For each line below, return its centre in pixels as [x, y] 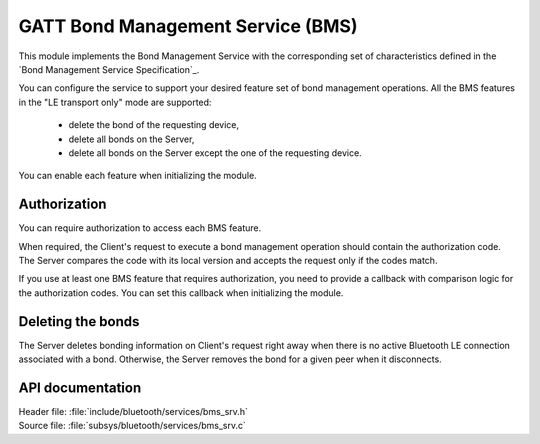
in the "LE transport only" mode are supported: [115, 102]
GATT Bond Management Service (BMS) [188, 26]
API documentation [80, 387]
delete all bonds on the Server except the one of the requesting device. [215, 152]
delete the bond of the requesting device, [154, 125]
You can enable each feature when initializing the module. [137, 176]
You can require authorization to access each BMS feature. [140, 228]
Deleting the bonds [79, 321]
